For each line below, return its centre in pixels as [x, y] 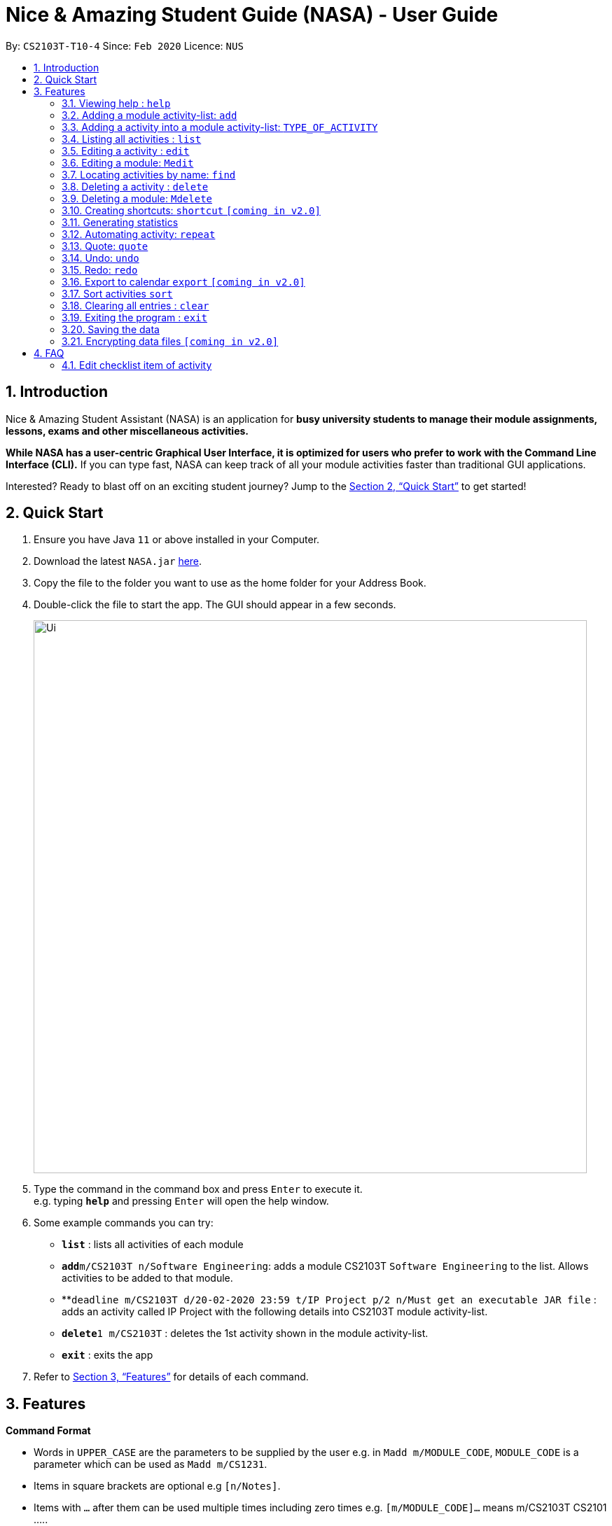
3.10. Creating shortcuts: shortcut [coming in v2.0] [191, 210]
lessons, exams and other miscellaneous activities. [127, 430]
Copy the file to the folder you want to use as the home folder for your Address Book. [230, 583]
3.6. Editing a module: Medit [128, 162]
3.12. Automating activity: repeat [139, 234]
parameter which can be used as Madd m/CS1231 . [151, 1464]
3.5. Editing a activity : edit [126, 150]
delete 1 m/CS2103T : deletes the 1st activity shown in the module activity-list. [245, 1333]
